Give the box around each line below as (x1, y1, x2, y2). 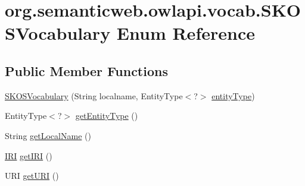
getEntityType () (75, 109, 138, 122)
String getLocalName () (5, 129, 91, 141)
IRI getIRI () (5, 149, 52, 162)
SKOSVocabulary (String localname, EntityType (5, 89, 183, 102)
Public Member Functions (5, 61, 168, 80)
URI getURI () (5, 169, 59, 182)
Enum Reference (116, 21, 255, 45)
